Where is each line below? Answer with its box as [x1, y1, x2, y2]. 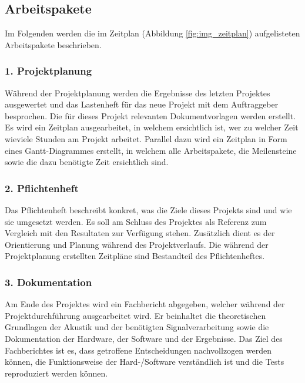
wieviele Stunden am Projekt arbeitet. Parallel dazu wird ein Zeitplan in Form [5, 132, 287, 145]
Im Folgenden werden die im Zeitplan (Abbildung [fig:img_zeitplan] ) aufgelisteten [5, 27, 300, 39]
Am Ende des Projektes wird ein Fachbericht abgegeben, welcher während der [5, 298, 285, 310]
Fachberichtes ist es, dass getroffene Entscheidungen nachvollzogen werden [5, 344, 272, 356]
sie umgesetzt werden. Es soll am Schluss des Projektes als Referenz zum [5, 215, 267, 227]
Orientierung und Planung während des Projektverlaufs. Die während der [5, 238, 269, 250]
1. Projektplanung [5, 63, 92, 78]
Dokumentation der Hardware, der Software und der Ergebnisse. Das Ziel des [5, 332, 283, 344]
